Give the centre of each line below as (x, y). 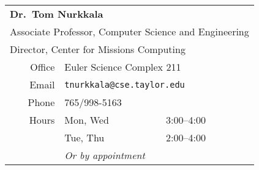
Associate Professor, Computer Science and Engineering (129, 31)
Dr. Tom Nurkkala (57, 14)
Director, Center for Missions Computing (98, 49)
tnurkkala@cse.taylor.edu (125, 84)
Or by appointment (105, 155)
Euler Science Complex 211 (123, 67)
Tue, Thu (84, 137)
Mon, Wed (87, 120)
